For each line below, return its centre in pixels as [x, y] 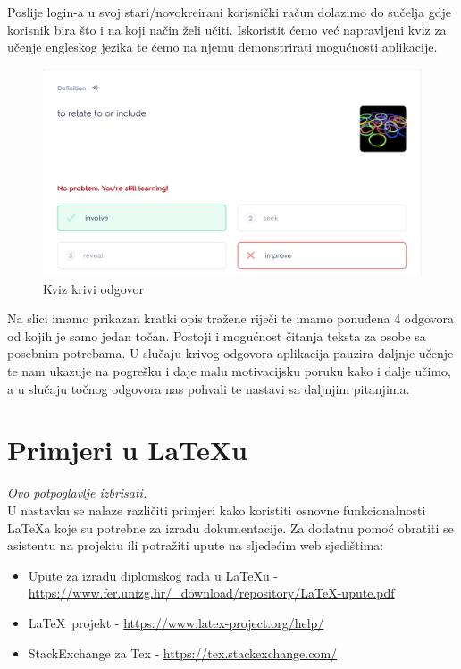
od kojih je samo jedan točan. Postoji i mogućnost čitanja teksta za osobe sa [217, 335]
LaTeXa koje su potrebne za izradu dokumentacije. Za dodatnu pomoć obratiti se [230, 527]
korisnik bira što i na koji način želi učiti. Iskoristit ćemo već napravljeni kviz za [227, 29]
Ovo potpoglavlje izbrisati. [77, 493]
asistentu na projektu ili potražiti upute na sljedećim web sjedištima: [196, 545]
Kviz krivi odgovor [93, 288]
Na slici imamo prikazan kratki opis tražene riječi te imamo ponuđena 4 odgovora [231, 318]
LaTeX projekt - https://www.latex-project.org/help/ [176, 622]
